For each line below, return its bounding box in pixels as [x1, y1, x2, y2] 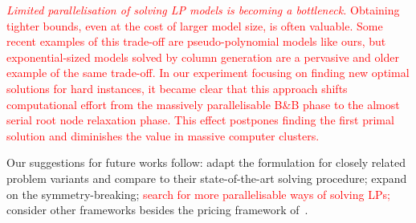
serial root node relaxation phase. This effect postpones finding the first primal [6, 111, 394, 128]
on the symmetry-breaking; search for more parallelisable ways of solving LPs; [6, 185, 390, 202]
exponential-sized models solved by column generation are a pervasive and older [6, 48, 399, 65]
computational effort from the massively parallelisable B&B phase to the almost [6, 95, 400, 112]
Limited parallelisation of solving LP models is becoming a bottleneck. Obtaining [6, 2, 400, 18]
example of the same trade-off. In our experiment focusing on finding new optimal [6, 64, 410, 81]
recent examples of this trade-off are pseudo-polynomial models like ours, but [6, 33, 386, 50]
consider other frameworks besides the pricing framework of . [6, 201, 308, 218]
